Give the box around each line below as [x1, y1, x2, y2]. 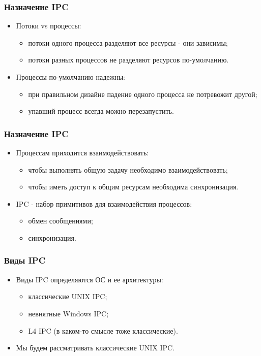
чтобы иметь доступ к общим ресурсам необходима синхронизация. [28, 181, 239, 192]
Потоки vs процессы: [16, 20, 81, 31]
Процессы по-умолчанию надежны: [16, 72, 125, 82]
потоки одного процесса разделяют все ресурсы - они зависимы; [28, 37, 228, 48]
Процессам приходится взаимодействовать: [16, 147, 149, 157]
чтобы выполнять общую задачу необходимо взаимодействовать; [28, 164, 228, 175]
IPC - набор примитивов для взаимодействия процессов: [16, 198, 192, 209]
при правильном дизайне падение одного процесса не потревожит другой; [28, 88, 257, 99]
